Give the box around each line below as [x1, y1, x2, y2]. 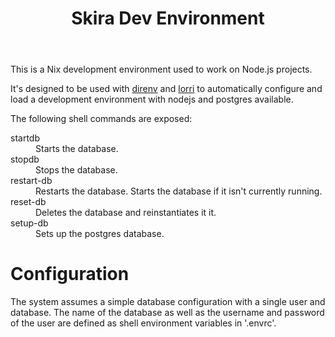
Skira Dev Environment [71, 7, 265, 30]
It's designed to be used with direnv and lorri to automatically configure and [10, 83, 323, 95]
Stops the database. [35, 164, 118, 176]
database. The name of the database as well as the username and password [10, 307, 325, 319]
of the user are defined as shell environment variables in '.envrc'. [10, 317, 277, 329]
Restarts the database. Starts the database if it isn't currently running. [35, 185, 323, 197]
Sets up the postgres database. [35, 228, 165, 240]
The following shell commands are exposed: [10, 113, 193, 125]
